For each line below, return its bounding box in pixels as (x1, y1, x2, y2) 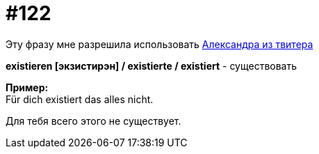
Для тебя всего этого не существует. (6, 114, 181, 127)
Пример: (6, 81, 49, 93)
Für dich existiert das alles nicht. (6, 93, 154, 105)
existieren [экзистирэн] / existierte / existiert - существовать (6, 59, 297, 72)
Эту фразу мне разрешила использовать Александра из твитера (6, 38, 313, 50)
